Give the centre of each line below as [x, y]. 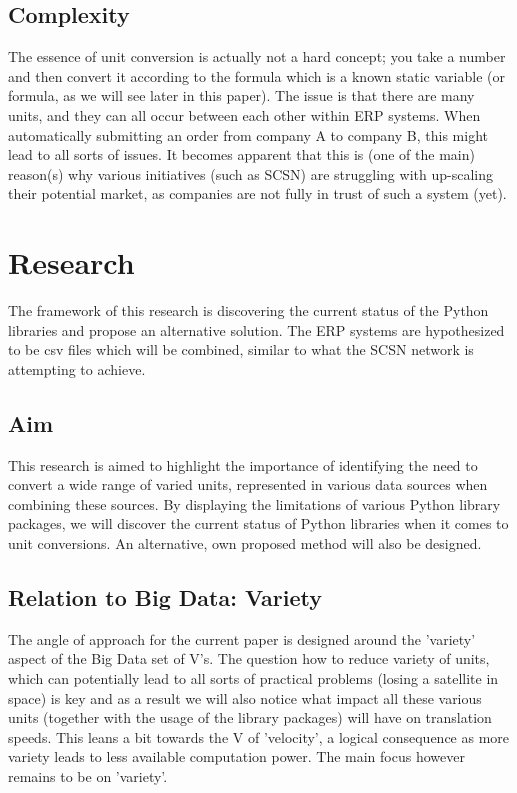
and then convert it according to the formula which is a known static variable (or [256, 75]
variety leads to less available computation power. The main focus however [236, 756]
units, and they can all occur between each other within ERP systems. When [244, 114]
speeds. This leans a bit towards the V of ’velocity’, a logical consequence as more [259, 736]
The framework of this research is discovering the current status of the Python [248, 310]
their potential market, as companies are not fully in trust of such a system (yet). [257, 193]
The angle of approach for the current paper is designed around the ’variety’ [242, 638]
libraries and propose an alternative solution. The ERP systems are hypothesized [256, 329]
